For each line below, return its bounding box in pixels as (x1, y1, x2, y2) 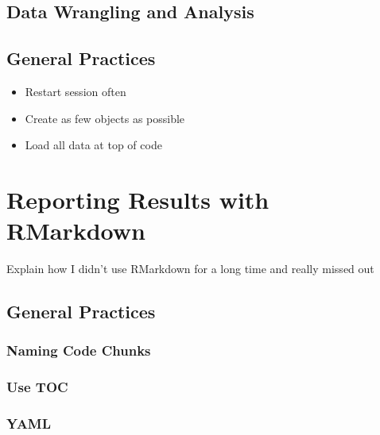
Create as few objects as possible (25, 110, 185, 126)
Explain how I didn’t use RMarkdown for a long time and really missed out (6, 260, 374, 277)
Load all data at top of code (25, 137, 162, 153)
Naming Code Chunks (6, 341, 151, 360)
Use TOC (6, 377, 68, 397)
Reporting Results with (6, 183, 269, 215)
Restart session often (25, 83, 126, 99)
